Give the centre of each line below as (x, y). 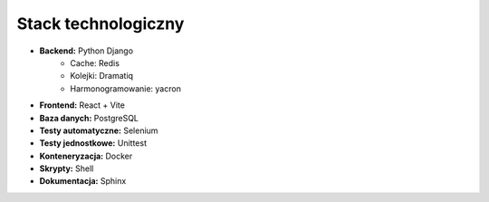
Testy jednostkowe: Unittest (93, 143)
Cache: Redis (95, 63)
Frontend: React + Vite (82, 105)
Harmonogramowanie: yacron (125, 88)
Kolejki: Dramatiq (102, 76)
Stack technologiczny (101, 24)
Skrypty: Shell (67, 168)
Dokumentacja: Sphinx (83, 181)
